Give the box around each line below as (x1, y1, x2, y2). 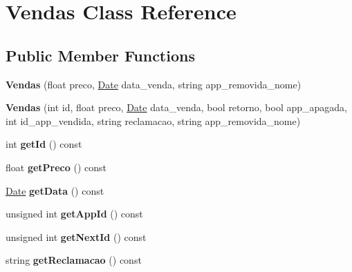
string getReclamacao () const (6, 253, 142, 267)
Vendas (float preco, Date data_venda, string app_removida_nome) (6, 77, 302, 91)
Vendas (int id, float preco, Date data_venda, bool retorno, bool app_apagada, (6, 100, 348, 115)
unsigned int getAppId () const (6, 206, 143, 221)
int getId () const (6, 137, 82, 151)
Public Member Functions (6, 44, 195, 66)
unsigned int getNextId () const (6, 229, 147, 244)
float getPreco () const (6, 159, 107, 174)
